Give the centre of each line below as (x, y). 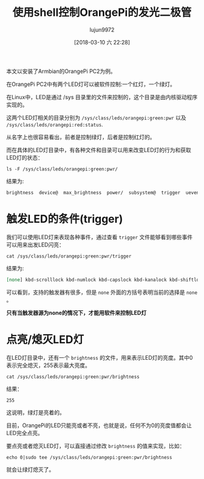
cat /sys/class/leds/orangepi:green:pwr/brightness (73, 377)
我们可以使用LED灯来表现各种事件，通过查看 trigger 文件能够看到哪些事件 (100, 237)
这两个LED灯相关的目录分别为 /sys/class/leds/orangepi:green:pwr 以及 (96, 117)
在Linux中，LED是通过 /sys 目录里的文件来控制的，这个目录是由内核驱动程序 (102, 97)
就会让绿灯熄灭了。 (30, 470)
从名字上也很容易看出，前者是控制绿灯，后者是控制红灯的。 (81, 137)
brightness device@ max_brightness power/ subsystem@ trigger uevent (104, 192)
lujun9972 (102, 30)
